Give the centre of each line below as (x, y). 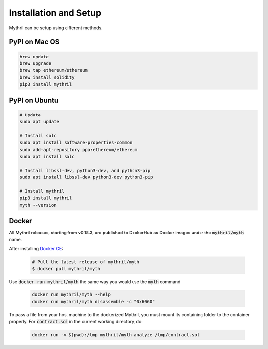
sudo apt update (39, 122)
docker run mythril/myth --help (71, 295)
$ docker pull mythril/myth (66, 269)
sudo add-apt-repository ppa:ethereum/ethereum (78, 149)
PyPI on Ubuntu (34, 100)
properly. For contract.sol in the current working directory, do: (76, 322)
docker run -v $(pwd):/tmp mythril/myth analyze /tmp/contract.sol (116, 335)
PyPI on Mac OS (34, 42)
